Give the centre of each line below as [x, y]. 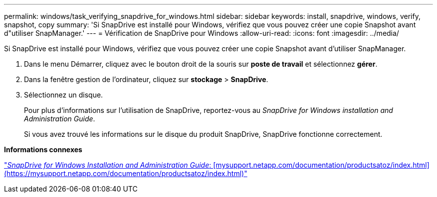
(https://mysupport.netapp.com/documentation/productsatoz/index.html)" [126, 173]
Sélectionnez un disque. [64, 95]
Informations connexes [43, 149]
